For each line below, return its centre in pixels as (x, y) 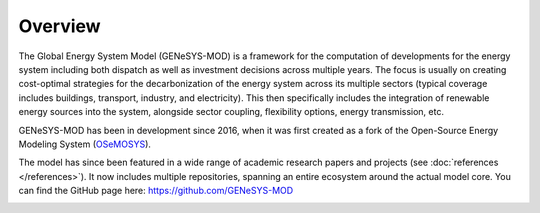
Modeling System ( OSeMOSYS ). (85, 144)
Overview (59, 26)
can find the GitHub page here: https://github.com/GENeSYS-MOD (156, 191)
